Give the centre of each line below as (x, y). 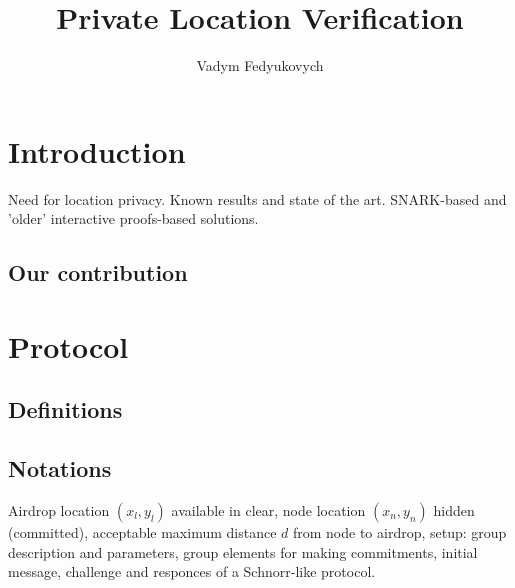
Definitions (65, 409)
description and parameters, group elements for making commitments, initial (243, 551)
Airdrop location (59, 509)
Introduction (97, 150)
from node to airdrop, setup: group (399, 531)
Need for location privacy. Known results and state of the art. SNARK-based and (257, 198)
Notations (60, 468)
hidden (454, 509)
